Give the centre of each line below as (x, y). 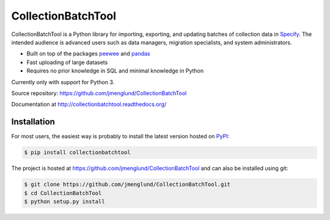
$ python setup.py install (64, 201)
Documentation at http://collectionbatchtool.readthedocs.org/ (89, 104)
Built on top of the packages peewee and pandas (88, 54)
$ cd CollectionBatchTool (63, 193)
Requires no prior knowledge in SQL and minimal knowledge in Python (115, 71)
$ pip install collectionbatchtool (77, 153)
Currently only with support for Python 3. (63, 82)
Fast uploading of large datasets (67, 62)
